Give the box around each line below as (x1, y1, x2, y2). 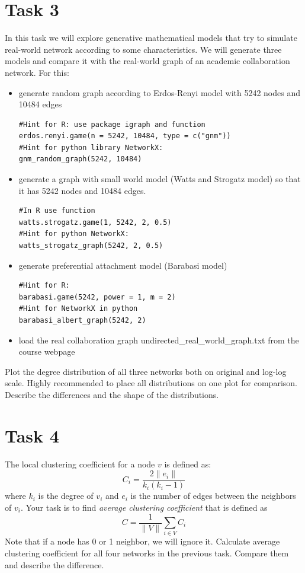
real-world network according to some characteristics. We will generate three (5, 43, 282, 55)
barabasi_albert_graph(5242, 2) (18, 316, 146, 324)
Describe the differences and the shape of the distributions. (5, 388, 219, 400)
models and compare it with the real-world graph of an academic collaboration (5, 55, 290, 67)
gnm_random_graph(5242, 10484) (18, 155, 142, 164)
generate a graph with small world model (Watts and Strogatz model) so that (18, 173, 301, 185)
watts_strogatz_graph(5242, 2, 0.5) (18, 241, 163, 250)
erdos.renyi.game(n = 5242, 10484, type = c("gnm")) (18, 132, 231, 141)
